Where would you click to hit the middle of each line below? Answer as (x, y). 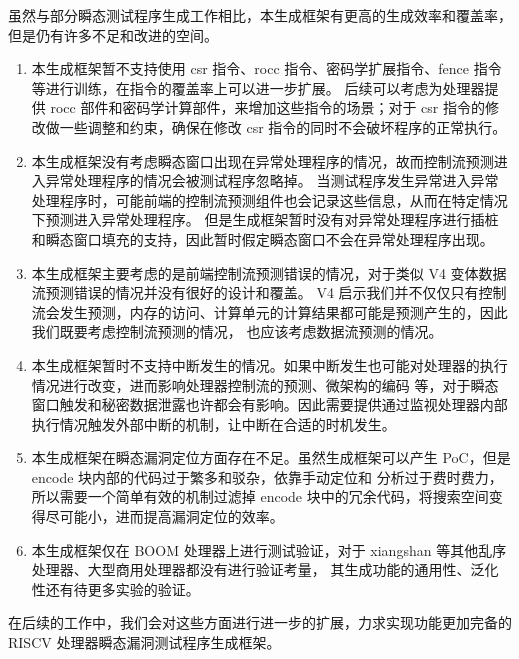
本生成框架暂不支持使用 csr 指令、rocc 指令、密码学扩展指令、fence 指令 (266, 68)
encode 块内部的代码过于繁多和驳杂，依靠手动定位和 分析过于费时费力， (267, 476)
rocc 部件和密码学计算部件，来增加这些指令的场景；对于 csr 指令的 (267, 107)
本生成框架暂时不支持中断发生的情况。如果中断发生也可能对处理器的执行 (269, 364)
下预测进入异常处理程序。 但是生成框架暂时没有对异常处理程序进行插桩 (265, 219)
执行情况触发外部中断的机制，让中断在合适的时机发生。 (213, 423)
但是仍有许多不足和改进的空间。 (113, 34)
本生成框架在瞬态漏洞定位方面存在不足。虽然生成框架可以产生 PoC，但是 (271, 457)
